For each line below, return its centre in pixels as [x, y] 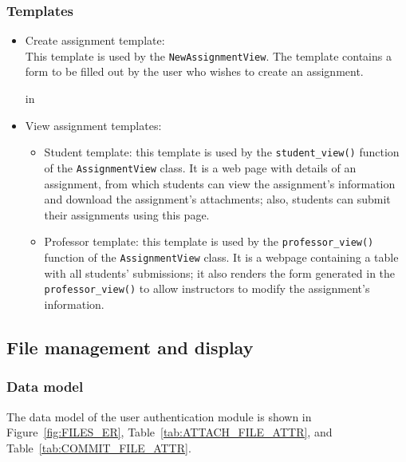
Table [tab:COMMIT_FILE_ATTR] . [99, 447]
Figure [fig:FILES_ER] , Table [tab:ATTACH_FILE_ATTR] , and [169, 432]
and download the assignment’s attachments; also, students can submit [217, 199]
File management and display [130, 347]
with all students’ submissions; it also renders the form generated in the [220, 272]
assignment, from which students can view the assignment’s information [220, 183]
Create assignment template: [95, 40]
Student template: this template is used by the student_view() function [222, 152]
